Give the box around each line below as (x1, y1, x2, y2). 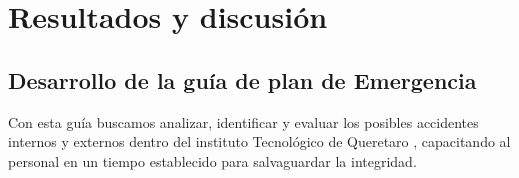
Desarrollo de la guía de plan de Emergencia (8, 64, 477, 95)
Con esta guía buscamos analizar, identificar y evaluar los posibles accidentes (8, 111, 479, 132)
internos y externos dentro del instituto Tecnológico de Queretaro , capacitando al (8, 131, 511, 152)
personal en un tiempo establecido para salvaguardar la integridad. (8, 150, 417, 171)
